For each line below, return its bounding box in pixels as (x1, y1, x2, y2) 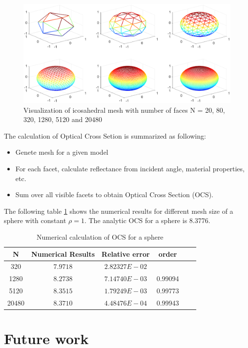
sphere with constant (4, 215, 66, 225)
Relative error (102, 248, 150, 259)
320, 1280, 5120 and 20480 (23, 114, 102, 124)
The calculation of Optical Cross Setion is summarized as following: (4, 130, 206, 141)
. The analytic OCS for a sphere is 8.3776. (84, 215, 210, 225)
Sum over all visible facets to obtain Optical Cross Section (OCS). (15, 189, 214, 200)
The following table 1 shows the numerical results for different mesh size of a (4, 205, 233, 216)
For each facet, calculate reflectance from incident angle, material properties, (15, 164, 245, 174)
